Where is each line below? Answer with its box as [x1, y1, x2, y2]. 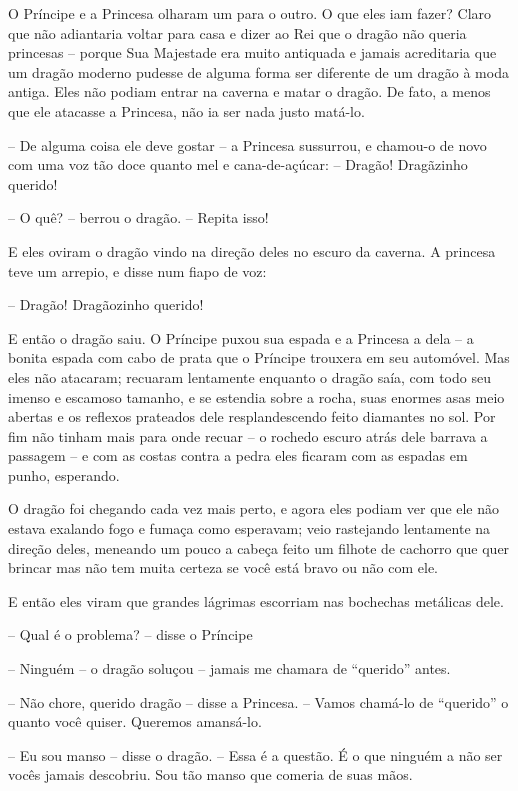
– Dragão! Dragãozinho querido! [8, 294, 204, 315]
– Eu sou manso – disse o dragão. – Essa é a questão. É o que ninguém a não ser [8, 744, 503, 765]
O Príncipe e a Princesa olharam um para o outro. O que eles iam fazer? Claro [8, 3, 492, 23]
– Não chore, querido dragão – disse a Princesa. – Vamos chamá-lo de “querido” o [8, 691, 509, 712]
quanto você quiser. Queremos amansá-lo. [8, 711, 262, 732]
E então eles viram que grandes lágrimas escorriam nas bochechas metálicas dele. [8, 590, 504, 611]
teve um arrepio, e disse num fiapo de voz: [8, 260, 267, 281]
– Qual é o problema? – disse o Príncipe [8, 624, 253, 645]
